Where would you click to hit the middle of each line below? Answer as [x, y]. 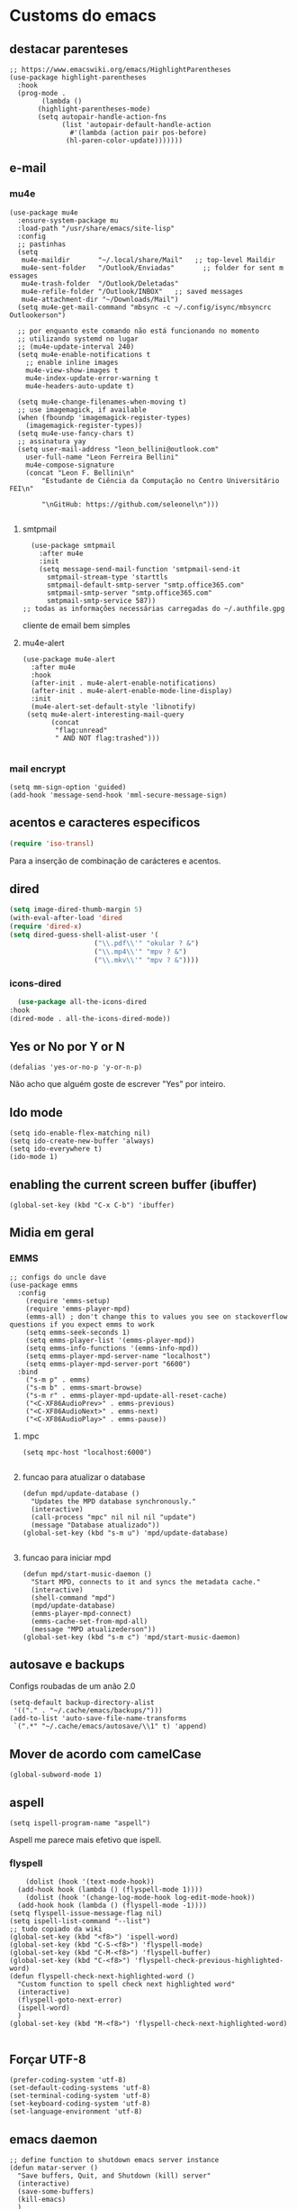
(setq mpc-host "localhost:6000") [87, 1452]
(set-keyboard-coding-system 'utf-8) [80, 2104]
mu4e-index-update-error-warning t [92, 378]
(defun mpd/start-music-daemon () [87, 1574]
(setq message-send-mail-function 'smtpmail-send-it [140, 569]
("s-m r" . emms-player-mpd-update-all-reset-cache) [126, 1395]
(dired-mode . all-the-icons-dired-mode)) [90, 1018]
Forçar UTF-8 [48, 2059]
